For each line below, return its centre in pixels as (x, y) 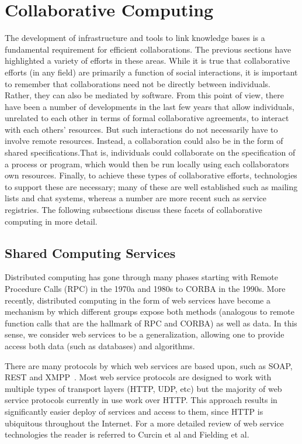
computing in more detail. (51, 221)
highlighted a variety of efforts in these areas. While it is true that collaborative (147, 61)
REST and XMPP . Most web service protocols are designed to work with (138, 377)
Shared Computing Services (90, 252)
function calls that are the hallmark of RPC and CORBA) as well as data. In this (151, 323)
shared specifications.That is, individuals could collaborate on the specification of (150, 152)
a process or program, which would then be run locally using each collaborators (147, 164)
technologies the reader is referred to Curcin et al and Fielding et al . (127, 434)
